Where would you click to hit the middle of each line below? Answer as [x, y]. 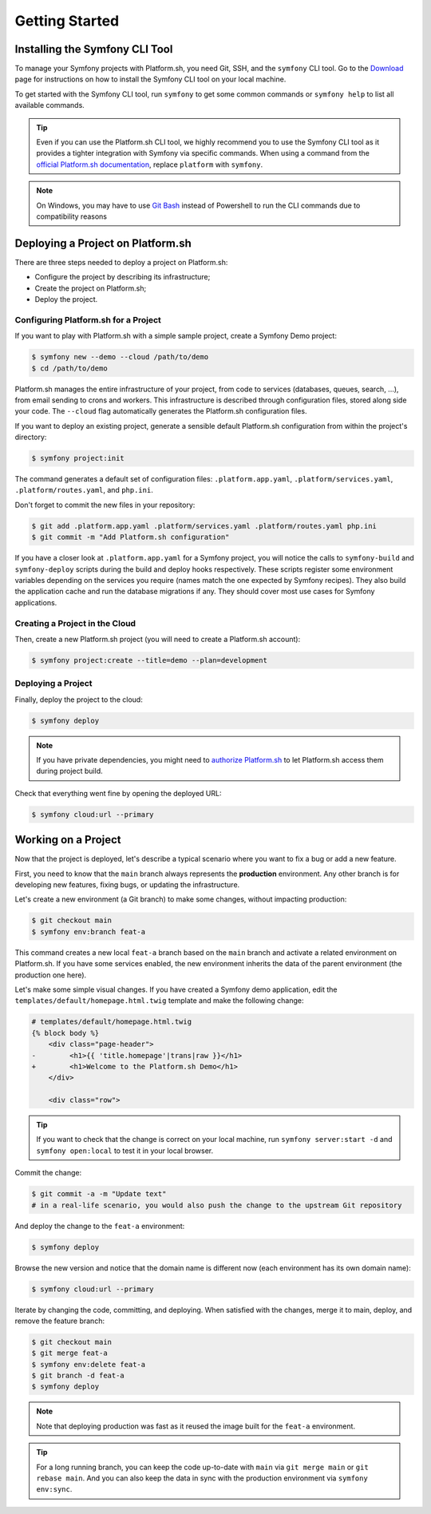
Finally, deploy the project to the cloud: [79, 700]
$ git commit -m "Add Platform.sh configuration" [130, 537]
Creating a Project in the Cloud [75, 623]
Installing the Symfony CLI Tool [94, 49]
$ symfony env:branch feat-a [89, 931]
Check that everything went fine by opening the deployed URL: [118, 793]
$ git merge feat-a [69, 1353]
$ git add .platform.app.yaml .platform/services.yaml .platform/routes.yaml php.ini [204, 526]
